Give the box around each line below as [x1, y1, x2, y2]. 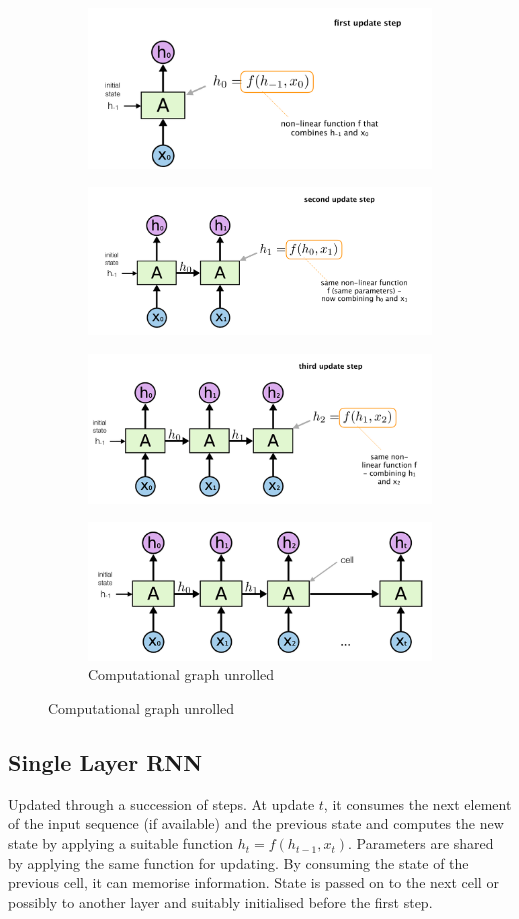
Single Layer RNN [8, 747, 203, 778]
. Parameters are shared [348, 833, 494, 854]
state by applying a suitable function [8, 833, 233, 854]
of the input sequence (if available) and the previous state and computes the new [8, 813, 504, 834]
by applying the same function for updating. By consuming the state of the [8, 852, 469, 873]
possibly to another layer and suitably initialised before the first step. [8, 891, 433, 912]
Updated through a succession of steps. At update [8, 793, 315, 814]
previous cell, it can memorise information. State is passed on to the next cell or [8, 872, 499, 893]
